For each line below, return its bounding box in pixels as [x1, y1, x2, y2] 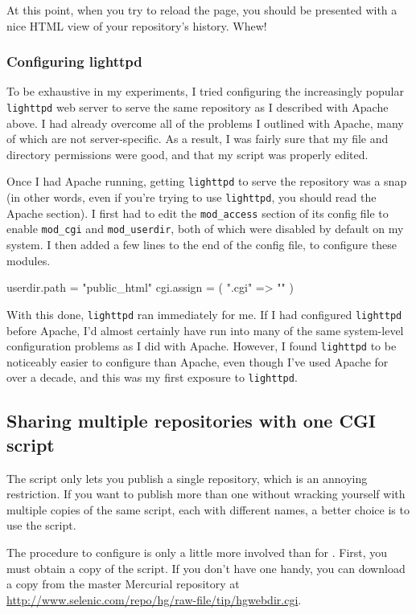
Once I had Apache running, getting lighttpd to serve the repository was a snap [6, 173, 407, 190]
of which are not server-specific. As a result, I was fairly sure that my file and [6, 130, 389, 147]
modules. [6, 252, 51, 268]
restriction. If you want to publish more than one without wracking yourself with [6, 485, 406, 502]
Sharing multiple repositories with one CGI [6, 408, 377, 433]
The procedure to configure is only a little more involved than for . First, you [6, 543, 388, 560]
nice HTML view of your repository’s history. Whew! [6, 17, 267, 34]
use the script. [6, 517, 76, 534]
